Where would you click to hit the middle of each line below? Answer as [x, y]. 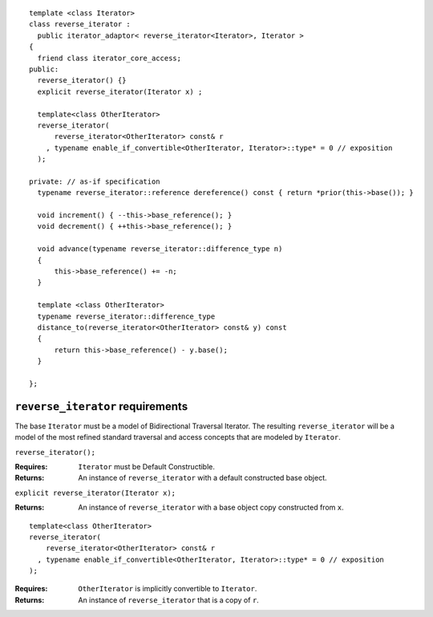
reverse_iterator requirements [101, 406]
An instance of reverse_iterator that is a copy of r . [169, 600]
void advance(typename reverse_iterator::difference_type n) [160, 249]
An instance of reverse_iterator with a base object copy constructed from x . [211, 507]
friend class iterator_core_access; [109, 58]
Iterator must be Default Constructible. [147, 466]
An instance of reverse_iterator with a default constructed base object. [202, 478]
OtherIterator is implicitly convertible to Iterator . [168, 589]
